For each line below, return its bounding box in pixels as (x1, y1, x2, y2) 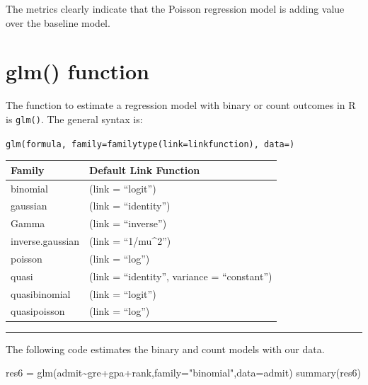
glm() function (6, 57, 149, 86)
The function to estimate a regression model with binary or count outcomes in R (6, 98, 356, 113)
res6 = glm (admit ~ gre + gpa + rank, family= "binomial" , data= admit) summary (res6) (6, 365, 361, 380)
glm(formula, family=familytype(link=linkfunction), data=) (6, 139, 295, 149)
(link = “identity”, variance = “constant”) (89, 268, 272, 283)
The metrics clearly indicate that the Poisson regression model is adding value (6, 1, 345, 16)
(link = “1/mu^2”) (89, 234, 171, 248)
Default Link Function (89, 162, 200, 177)
